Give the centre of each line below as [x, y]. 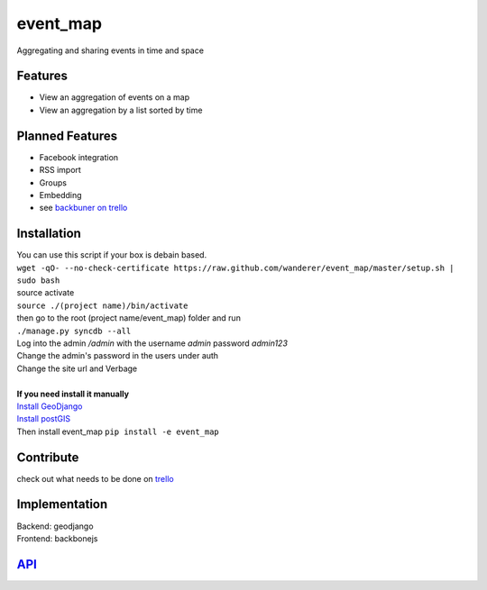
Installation [49, 234]
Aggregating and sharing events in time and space [110, 50]
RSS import [60, 170]
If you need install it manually [73, 394]
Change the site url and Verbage [77, 368]
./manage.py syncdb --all [74, 331]
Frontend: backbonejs [57, 538]
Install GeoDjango [50, 406]
